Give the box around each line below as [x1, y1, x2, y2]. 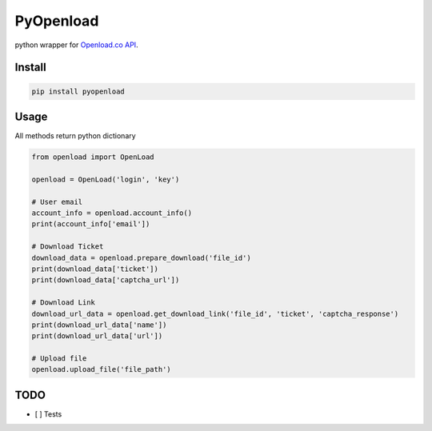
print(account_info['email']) [31, 220, 150, 229]
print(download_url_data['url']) [31, 332, 163, 341]
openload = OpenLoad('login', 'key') [31, 174, 180, 184]
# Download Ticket [31, 242, 104, 251]
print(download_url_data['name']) [31, 320, 167, 329]
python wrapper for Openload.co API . [14, 40, 139, 50]
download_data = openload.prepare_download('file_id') [31, 253, 251, 262]
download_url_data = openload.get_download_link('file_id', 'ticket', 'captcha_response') [31, 309, 399, 318]
